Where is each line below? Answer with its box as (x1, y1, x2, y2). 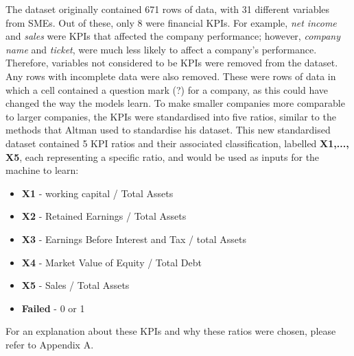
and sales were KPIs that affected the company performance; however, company (5, 29, 341, 43)
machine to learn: (5, 163, 79, 177)
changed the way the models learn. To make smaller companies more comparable (5, 96, 345, 110)
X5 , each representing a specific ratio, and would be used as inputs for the (5, 149, 320, 164)
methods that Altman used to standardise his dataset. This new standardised (5, 123, 331, 137)
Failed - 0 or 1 (21, 301, 85, 315)
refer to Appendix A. (5, 337, 94, 351)
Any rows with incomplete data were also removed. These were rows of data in (5, 68, 336, 83)
